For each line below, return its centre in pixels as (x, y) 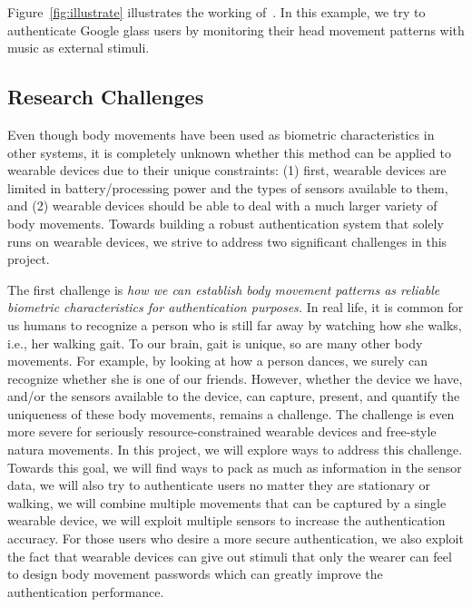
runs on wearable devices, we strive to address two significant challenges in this (227, 241)
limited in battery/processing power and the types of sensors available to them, (228, 187)
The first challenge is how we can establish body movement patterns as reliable (224, 289)
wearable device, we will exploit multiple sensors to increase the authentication (226, 520)
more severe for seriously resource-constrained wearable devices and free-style (222, 431)
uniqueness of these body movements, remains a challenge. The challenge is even (231, 413)
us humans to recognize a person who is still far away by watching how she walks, (235, 324)
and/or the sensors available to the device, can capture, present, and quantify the (234, 396)
